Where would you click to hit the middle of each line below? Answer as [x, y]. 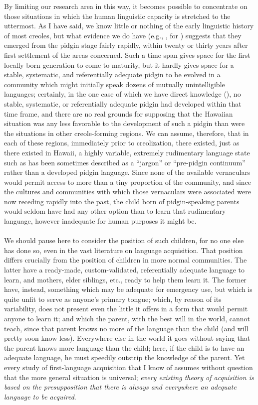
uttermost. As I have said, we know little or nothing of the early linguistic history [129, 26]
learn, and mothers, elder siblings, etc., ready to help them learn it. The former [125, 279]
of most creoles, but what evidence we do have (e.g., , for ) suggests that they [123, 35]
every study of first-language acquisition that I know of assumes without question [129, 367]
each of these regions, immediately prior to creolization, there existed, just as [122, 143]
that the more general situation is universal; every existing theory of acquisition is [129, 377]
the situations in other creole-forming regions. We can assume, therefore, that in [127, 133]
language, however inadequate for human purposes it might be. [100, 221]
